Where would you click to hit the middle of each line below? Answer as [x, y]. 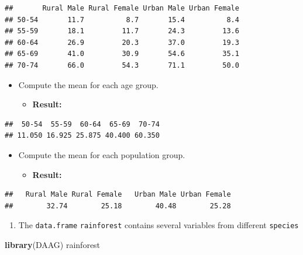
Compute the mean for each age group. [88, 84]
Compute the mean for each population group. [102, 154]
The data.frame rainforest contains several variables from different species [159, 225]
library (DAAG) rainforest [53, 244]
